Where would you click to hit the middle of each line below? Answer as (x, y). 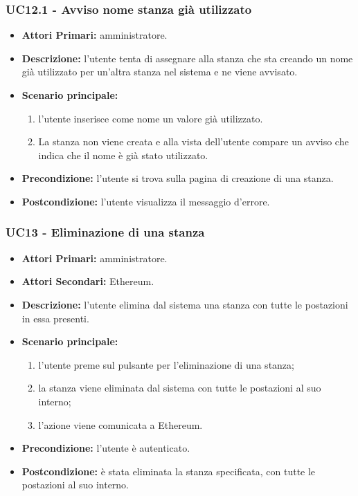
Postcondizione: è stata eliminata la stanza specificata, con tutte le (169, 471)
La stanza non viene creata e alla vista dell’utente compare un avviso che (194, 141)
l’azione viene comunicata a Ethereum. (120, 424)
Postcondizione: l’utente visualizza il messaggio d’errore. (146, 201)
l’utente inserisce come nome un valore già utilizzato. (151, 118)
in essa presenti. (55, 318)
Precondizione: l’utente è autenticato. (106, 448)
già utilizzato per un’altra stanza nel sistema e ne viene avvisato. (160, 72)
